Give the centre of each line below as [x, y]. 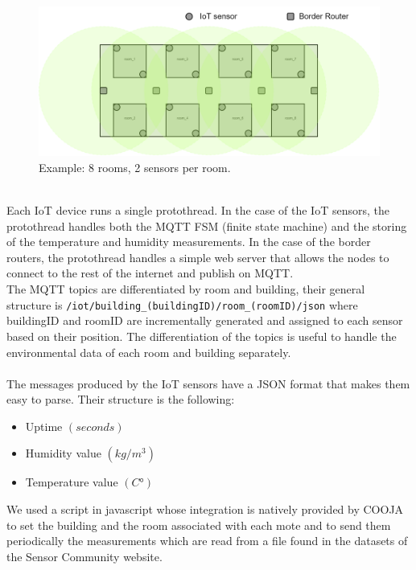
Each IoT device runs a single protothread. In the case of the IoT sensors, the [198, 210]
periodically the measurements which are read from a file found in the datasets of [207, 541]
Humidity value [63, 453]
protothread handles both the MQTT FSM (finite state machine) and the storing [207, 226]
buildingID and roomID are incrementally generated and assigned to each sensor [205, 320]
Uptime [44, 426]
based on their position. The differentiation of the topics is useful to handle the [202, 336]
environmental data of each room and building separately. [149, 352]
